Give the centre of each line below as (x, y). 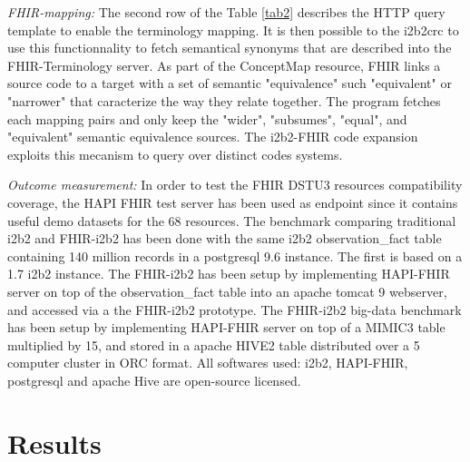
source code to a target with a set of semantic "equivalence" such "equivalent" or (230, 83)
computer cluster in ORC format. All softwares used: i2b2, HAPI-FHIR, (208, 363)
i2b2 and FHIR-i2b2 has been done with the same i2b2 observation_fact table (225, 238)
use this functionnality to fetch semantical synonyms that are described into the (230, 48)
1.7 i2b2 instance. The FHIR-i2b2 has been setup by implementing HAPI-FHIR (229, 274)
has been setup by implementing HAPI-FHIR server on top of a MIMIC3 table (226, 327)
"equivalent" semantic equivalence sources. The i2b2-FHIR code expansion (213, 137)
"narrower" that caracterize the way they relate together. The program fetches (224, 100)
